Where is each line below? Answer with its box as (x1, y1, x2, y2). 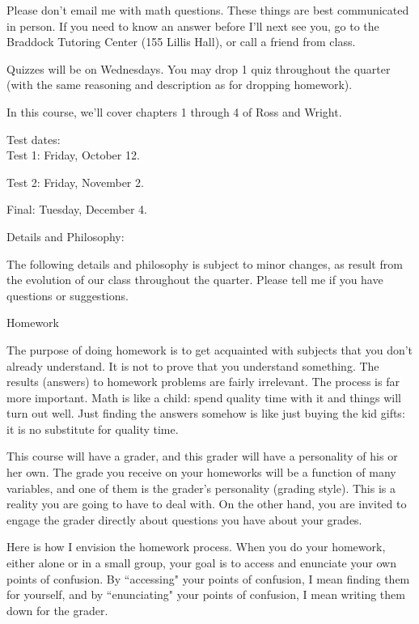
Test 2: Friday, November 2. (6, 173, 144, 190)
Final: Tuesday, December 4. (6, 201, 147, 218)
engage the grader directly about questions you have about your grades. (6, 511, 362, 528)
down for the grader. (6, 601, 108, 618)
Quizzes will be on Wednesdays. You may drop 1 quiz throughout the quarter (6, 60, 391, 77)
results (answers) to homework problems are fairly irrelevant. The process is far (6, 373, 400, 390)
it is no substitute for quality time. (6, 420, 179, 437)
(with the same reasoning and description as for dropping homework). (6, 76, 353, 93)
